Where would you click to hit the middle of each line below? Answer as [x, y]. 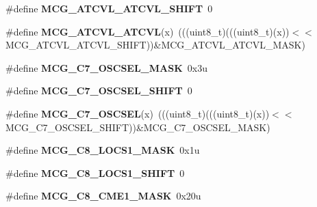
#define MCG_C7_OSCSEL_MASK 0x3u [106, 67]
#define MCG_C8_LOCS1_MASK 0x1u [103, 150]
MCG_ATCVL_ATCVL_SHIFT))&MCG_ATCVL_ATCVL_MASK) [155, 45]
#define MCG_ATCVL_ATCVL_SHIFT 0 [109, 8]
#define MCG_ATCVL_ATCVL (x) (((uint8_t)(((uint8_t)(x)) [148, 31]
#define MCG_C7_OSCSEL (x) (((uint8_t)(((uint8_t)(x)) [138, 113]
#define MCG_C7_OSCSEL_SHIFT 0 [99, 91]
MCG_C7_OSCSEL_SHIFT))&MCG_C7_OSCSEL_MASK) [138, 127]
